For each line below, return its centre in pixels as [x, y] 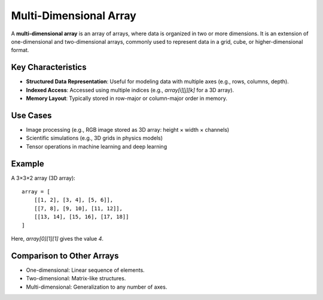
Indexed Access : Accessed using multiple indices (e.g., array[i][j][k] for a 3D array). [130, 90]
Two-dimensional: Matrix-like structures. [76, 278]
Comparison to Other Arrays [65, 255]
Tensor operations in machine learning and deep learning [97, 146]
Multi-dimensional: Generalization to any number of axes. [97, 287]
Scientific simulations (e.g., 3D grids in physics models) [95, 138]
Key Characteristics [49, 67]
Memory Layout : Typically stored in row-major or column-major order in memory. [127, 98]
